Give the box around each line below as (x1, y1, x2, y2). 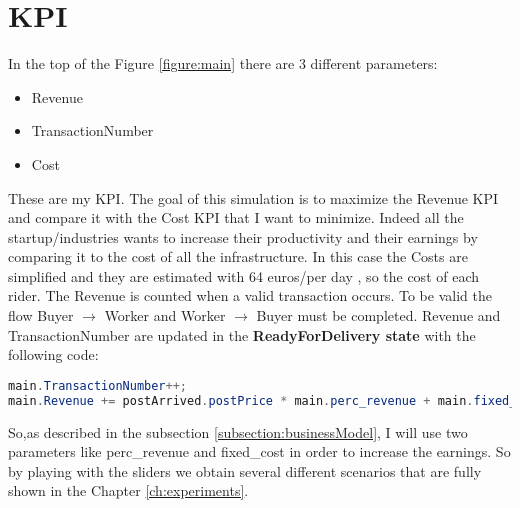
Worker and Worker (104, 305, 226, 326)
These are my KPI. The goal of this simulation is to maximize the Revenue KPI (8, 187, 499, 208)
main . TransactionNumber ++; (8, 378, 187, 393)
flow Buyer (8, 305, 74, 326)
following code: (8, 344, 99, 365)
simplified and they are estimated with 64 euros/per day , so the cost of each (8, 265, 480, 286)
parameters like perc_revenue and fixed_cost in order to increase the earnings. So (8, 441, 511, 462)
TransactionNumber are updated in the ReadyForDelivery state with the (8, 324, 476, 345)
